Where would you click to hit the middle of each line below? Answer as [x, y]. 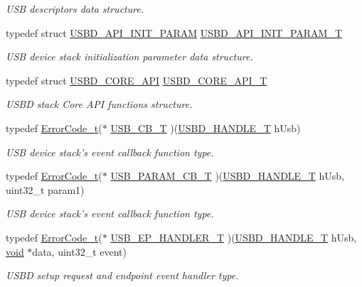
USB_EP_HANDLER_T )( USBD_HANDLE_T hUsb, [234, 237]
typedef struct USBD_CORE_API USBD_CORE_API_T [137, 80]
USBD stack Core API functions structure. [99, 104]
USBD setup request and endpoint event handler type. [122, 275]
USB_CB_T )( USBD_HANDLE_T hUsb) [206, 128]
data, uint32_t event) [79, 251]
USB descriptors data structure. [75, 9]
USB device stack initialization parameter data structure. [129, 56]
